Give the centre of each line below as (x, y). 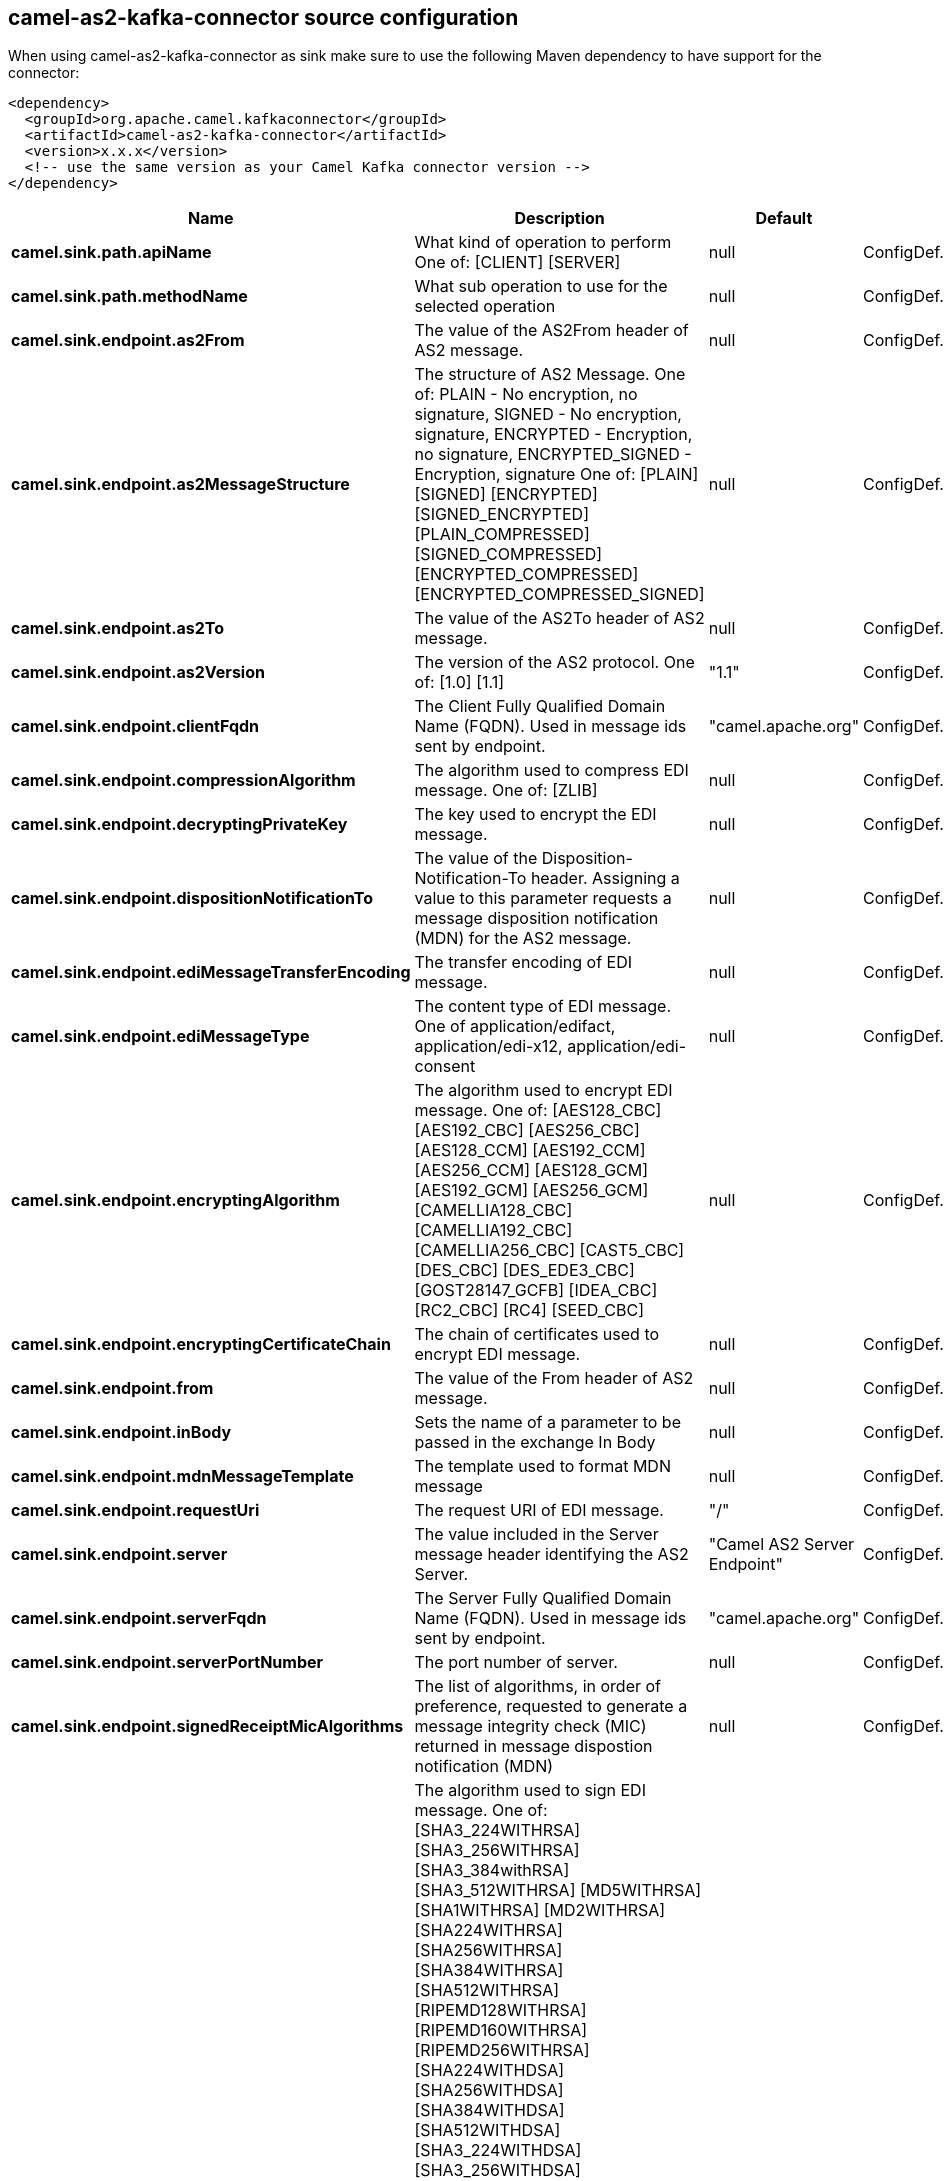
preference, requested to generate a (551, 1706)
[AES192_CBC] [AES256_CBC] (527, 1130)
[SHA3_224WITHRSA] (497, 1830)
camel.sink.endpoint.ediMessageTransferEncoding (211, 972)
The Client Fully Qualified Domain (540, 706)
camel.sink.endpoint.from (112, 1388)
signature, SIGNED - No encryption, (548, 414)
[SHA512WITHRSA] (487, 1990)
